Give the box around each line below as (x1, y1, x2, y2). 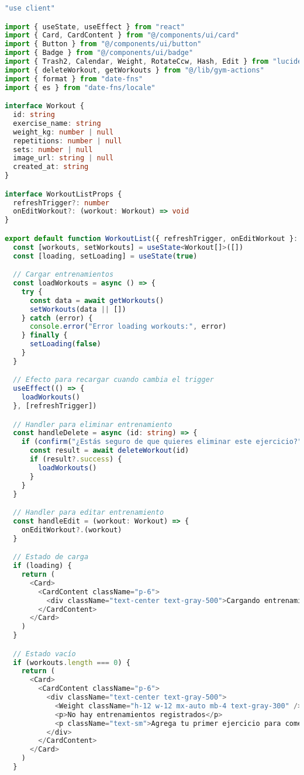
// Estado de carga (13, 553, 89, 562)
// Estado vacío (13, 649, 76, 658)
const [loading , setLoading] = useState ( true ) (13, 252, 198, 260)
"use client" (5, 4, 55, 12)
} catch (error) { (21, 314, 93, 322)
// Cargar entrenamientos (13, 270, 114, 279)
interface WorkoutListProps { (5, 190, 122, 198)
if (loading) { (13, 562, 72, 570)
